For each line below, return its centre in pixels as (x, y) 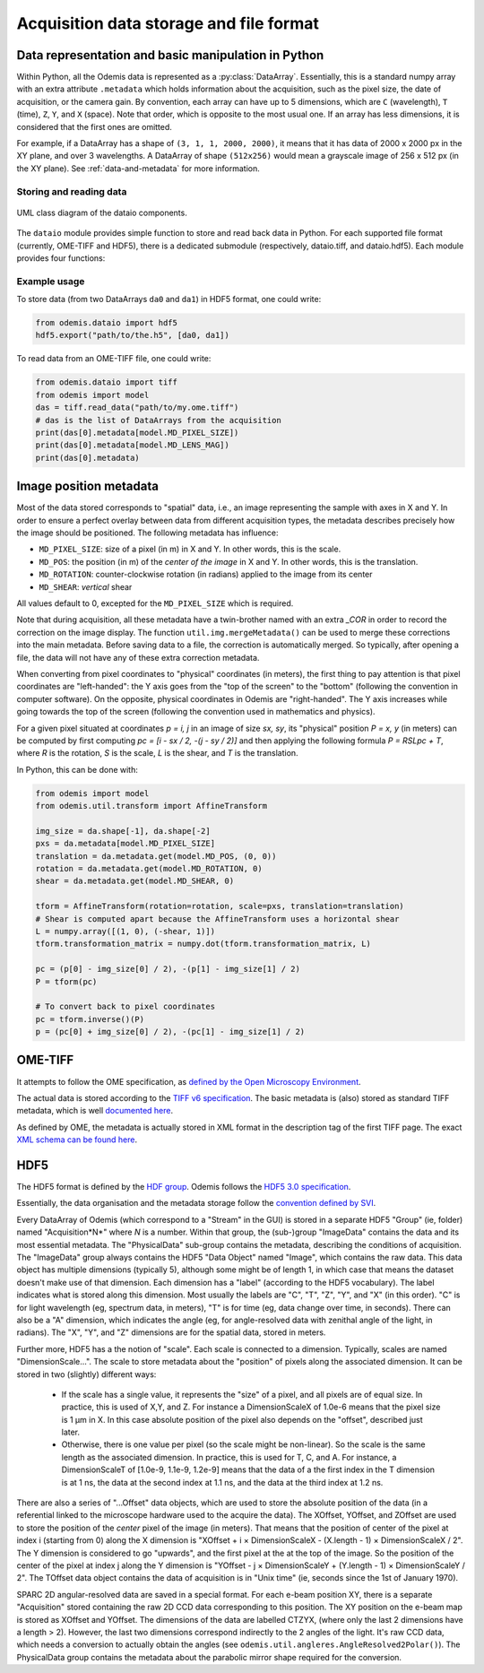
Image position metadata (87, 486)
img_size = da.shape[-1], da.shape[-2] (123, 831)
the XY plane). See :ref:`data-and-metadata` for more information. (138, 168)
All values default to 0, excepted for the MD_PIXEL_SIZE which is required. (155, 603)
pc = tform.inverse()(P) (90, 1019)
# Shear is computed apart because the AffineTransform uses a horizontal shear (217, 919)
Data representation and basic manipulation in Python (170, 55)
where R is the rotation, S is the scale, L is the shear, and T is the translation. (158, 753)
